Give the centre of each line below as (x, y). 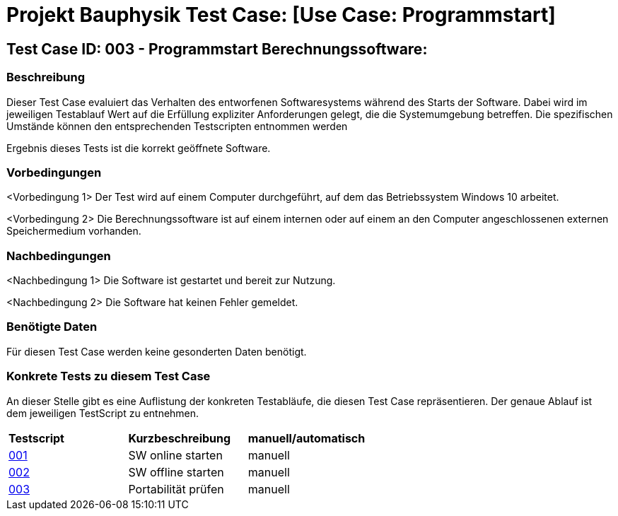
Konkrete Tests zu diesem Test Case (109, 376)
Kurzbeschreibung (180, 438)
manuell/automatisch (307, 438)
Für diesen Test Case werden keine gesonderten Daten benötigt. (157, 351)
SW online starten (175, 455)
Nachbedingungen (59, 256)
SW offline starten (176, 472)
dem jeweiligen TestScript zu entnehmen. (103, 413)
